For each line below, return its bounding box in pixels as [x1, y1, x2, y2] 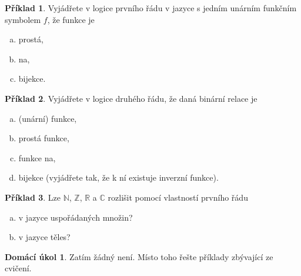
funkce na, [18, 151, 56, 164]
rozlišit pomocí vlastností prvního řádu [108, 191, 248, 203]
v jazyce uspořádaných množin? [18, 211, 133, 223]
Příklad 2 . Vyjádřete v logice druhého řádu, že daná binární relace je [5, 92, 257, 104]
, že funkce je [47, 13, 95, 25]
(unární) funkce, [18, 112, 77, 124]
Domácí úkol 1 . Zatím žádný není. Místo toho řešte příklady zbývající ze [5, 250, 273, 262]
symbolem [5, 13, 41, 25]
